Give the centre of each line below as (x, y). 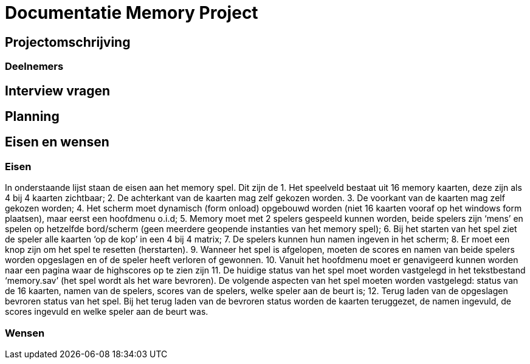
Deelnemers (34, 67)
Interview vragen (58, 91)
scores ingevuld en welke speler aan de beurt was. (107, 312)
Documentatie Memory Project (132, 13)
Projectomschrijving (68, 42)
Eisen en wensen (57, 142)
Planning (32, 117)
